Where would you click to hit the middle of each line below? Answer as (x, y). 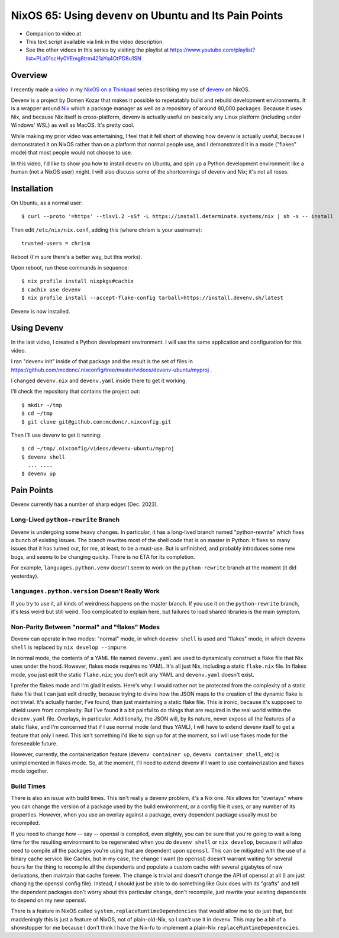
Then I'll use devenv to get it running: (56, 435)
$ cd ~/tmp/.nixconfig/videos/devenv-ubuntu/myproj (98, 449)
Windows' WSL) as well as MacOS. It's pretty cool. (72, 125)
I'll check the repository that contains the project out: (75, 392)
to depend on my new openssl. (49, 900)
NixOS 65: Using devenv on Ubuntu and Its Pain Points (147, 15)
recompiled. (25, 823)
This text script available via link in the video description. (95, 41)
